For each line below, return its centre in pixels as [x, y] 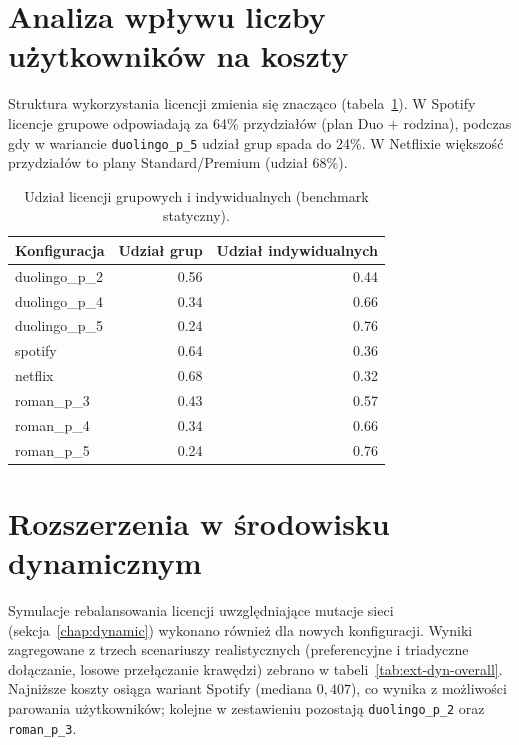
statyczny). [196, 215]
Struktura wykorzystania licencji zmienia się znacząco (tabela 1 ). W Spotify [242, 103]
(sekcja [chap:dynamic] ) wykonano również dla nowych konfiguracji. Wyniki [240, 629]
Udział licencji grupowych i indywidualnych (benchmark [196, 195]
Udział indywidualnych [297, 249]
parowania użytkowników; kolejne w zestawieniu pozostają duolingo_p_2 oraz [246, 708]
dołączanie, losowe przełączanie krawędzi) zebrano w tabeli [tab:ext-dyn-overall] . [255, 668]
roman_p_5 [52, 449]
